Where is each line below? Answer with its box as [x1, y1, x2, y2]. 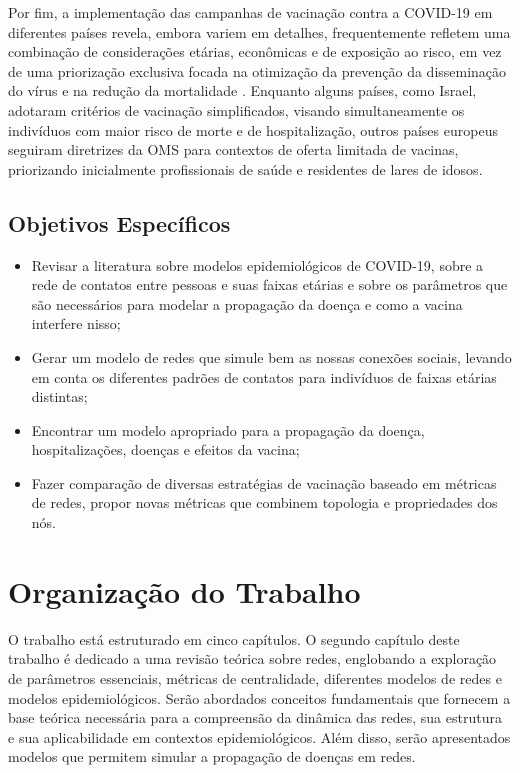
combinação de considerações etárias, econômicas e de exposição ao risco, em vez [8, 41, 502, 62]
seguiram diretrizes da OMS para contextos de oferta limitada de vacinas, [8, 139, 459, 160]
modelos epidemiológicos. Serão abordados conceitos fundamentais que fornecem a [8, 687, 511, 708]
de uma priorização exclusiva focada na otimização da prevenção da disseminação [8, 60, 507, 81]
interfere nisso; [31, 313, 121, 334]
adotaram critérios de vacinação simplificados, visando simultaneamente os [8, 99, 465, 120]
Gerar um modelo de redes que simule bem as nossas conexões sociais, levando [31, 346, 512, 367]
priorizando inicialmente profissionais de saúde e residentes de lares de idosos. [8, 158, 483, 179]
